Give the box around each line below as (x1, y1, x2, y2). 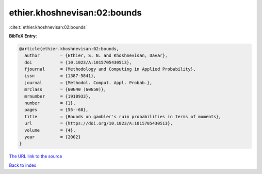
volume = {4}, (24, 127, 76, 133)
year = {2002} (24, 134, 81, 140)
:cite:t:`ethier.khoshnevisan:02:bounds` (9, 24, 87, 30)
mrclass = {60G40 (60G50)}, (24, 87, 107, 92)
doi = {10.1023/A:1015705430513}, (24, 60, 132, 65)
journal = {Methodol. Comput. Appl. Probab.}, (24, 80, 152, 85)
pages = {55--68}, (24, 107, 89, 112)
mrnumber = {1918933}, (24, 94, 91, 99)
